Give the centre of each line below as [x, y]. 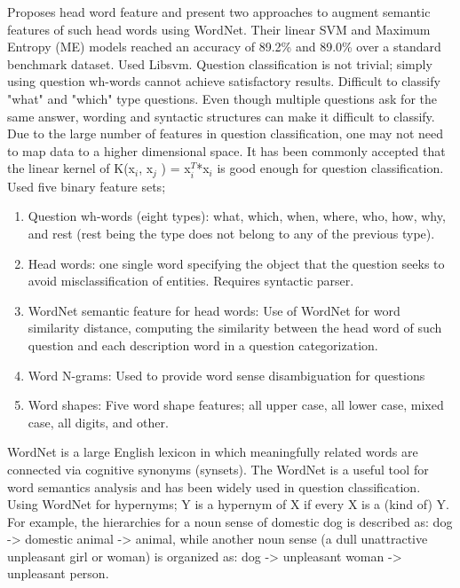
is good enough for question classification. [330, 168]
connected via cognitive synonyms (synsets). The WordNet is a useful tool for [218, 469]
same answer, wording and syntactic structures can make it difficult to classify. [221, 116]
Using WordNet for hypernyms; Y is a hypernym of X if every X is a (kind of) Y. [228, 504]
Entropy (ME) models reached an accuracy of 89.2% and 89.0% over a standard [224, 47]
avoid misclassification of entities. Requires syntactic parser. [191, 281]
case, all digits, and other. [98, 422]
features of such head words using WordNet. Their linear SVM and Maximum [219, 29]
